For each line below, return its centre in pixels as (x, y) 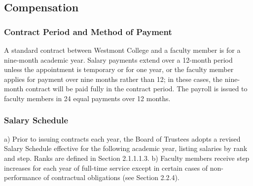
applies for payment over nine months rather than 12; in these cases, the (113, 79)
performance (23, 177)
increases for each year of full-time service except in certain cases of (106, 167)
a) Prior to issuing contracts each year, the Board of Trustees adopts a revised (122, 138)
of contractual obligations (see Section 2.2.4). (111, 177)
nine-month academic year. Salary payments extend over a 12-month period (118, 59)
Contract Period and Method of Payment (88, 31)
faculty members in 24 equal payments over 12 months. (87, 98)
